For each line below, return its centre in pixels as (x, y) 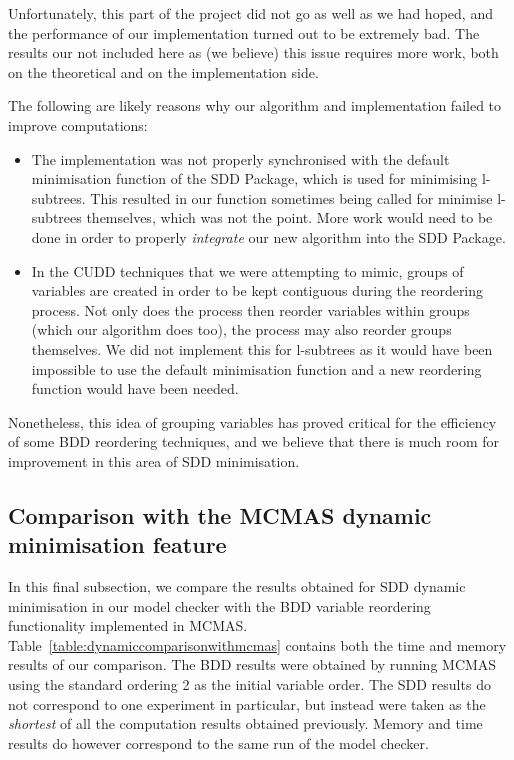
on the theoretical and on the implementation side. (163, 71)
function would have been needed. (135, 388)
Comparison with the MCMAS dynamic (220, 514)
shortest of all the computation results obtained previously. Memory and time (245, 723)
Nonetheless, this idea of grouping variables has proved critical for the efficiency (252, 421)
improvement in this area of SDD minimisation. (154, 460)
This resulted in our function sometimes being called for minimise (291, 197)
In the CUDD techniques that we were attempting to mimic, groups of (247, 270)
